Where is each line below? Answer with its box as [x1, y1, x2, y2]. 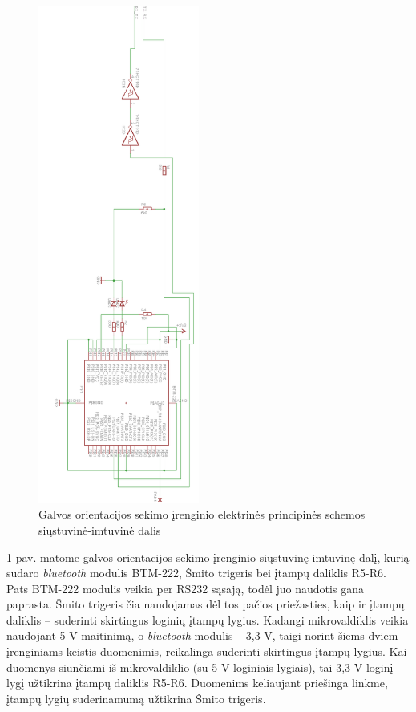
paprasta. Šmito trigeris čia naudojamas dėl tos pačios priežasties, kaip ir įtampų [6, 596, 405, 612]
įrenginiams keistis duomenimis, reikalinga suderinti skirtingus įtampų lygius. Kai [6, 643, 407, 660]
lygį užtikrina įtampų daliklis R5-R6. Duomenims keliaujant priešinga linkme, [6, 674, 388, 691]
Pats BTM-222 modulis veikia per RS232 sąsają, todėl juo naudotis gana [6, 580, 364, 596]
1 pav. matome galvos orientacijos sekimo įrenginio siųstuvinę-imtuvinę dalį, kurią [6, 548, 410, 565]
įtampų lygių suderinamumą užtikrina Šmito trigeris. [6, 690, 266, 706]
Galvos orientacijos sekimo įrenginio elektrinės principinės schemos [38, 506, 366, 523]
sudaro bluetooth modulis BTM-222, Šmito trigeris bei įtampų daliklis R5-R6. [6, 564, 386, 581]
